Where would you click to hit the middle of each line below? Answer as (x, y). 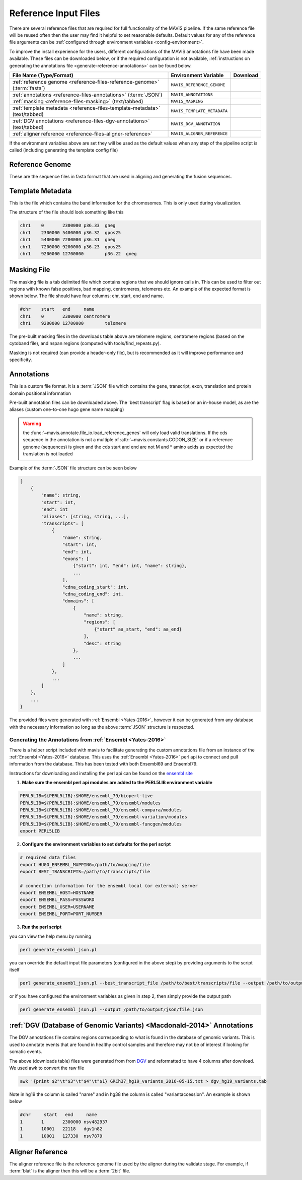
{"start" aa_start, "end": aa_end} (138, 629)
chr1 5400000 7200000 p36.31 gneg (68, 240)
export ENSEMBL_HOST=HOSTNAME (57, 893)
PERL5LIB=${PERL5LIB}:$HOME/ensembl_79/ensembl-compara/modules (101, 810)
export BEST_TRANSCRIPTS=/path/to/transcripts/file (85, 872)
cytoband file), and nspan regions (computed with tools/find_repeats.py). (85, 343)
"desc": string (102, 643)
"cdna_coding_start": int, (96, 587)
